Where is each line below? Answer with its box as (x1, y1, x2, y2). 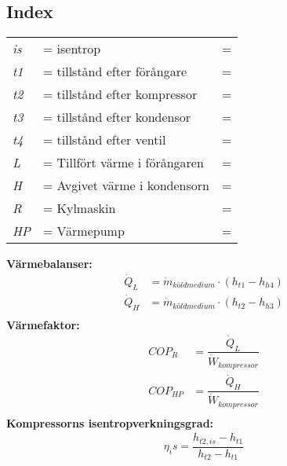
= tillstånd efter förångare (42, 62, 187, 81)
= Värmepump (42, 222, 125, 240)
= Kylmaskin (42, 199, 116, 218)
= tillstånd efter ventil (42, 130, 166, 149)
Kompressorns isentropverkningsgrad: (6, 414, 214, 431)
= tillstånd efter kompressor (42, 85, 198, 104)
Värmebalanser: (6, 255, 93, 272)
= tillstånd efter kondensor (42, 108, 191, 127)
